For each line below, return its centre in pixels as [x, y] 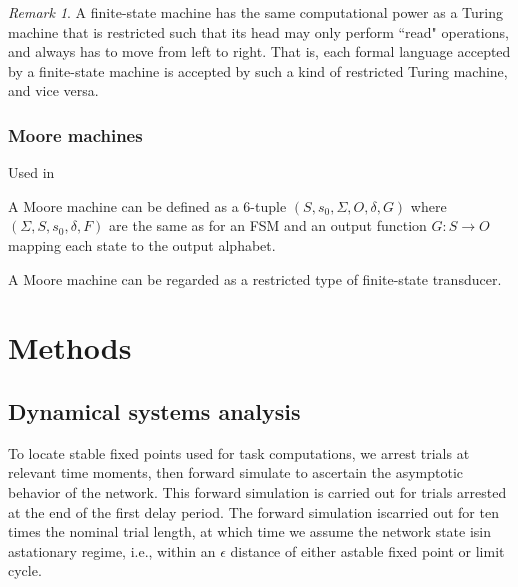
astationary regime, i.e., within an [112, 550]
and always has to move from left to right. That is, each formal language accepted [259, 51]
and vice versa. [53, 90]
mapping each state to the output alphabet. [142, 244]
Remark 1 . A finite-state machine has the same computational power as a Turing [255, 12]
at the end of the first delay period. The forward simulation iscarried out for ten [253, 511]
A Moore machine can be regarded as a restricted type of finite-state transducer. [255, 278]
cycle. [25, 570]
